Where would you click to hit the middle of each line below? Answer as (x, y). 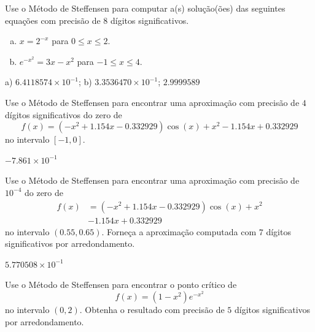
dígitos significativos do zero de (64, 114)
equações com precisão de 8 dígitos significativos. (97, 20)
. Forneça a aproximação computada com (179, 231)
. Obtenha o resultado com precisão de (152, 309)
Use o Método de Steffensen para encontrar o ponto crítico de (121, 285)
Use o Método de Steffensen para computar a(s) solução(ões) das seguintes (145, 8)
